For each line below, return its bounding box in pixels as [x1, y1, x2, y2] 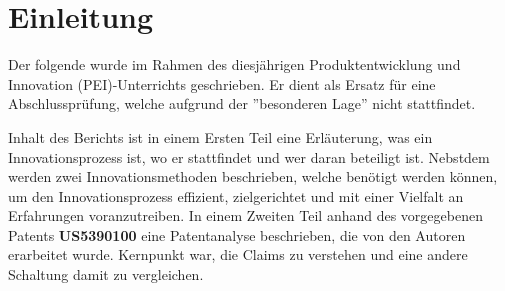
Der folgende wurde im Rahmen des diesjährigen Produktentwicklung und [8, 54, 461, 75]
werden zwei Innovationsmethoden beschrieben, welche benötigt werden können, [8, 166, 498, 187]
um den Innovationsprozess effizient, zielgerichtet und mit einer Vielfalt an [8, 185, 464, 206]
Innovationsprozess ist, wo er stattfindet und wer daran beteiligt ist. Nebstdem [8, 146, 490, 167]
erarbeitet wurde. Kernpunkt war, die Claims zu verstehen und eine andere [8, 244, 468, 265]
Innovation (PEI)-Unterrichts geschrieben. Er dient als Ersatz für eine [8, 73, 436, 94]
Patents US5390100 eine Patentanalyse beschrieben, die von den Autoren [8, 224, 466, 245]
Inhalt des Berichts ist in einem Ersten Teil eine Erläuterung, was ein [8, 126, 433, 147]
